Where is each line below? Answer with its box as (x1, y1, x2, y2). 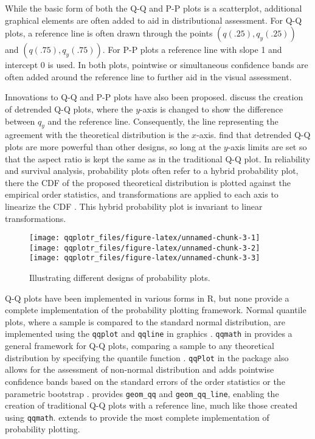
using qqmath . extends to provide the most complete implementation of (5, 410, 269, 423)
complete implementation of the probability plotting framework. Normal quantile (5, 303, 306, 316)
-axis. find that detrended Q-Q (196, 128, 311, 141)
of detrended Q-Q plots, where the (5, 102, 133, 115)
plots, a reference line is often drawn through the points (5, 27, 213, 40)
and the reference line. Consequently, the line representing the (47, 114, 279, 127)
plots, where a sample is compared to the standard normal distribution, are (5, 315, 286, 328)
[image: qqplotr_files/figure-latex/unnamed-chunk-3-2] (29, 243, 260, 252)
